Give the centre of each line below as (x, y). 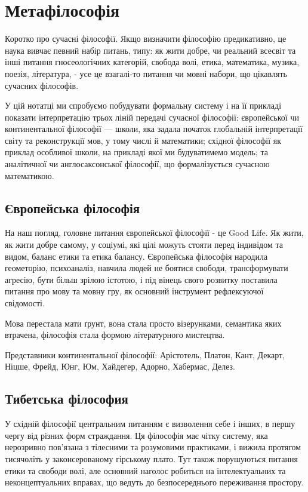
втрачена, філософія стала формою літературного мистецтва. (115, 335)
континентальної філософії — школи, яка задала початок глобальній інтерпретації (154, 129)
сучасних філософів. (42, 85)
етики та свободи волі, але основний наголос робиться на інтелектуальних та (145, 470)
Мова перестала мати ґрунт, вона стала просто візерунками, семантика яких (143, 323)
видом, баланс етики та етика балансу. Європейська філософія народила (136, 256)
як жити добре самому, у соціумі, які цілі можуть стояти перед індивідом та (144, 245)
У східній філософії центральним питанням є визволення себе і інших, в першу (150, 424)
